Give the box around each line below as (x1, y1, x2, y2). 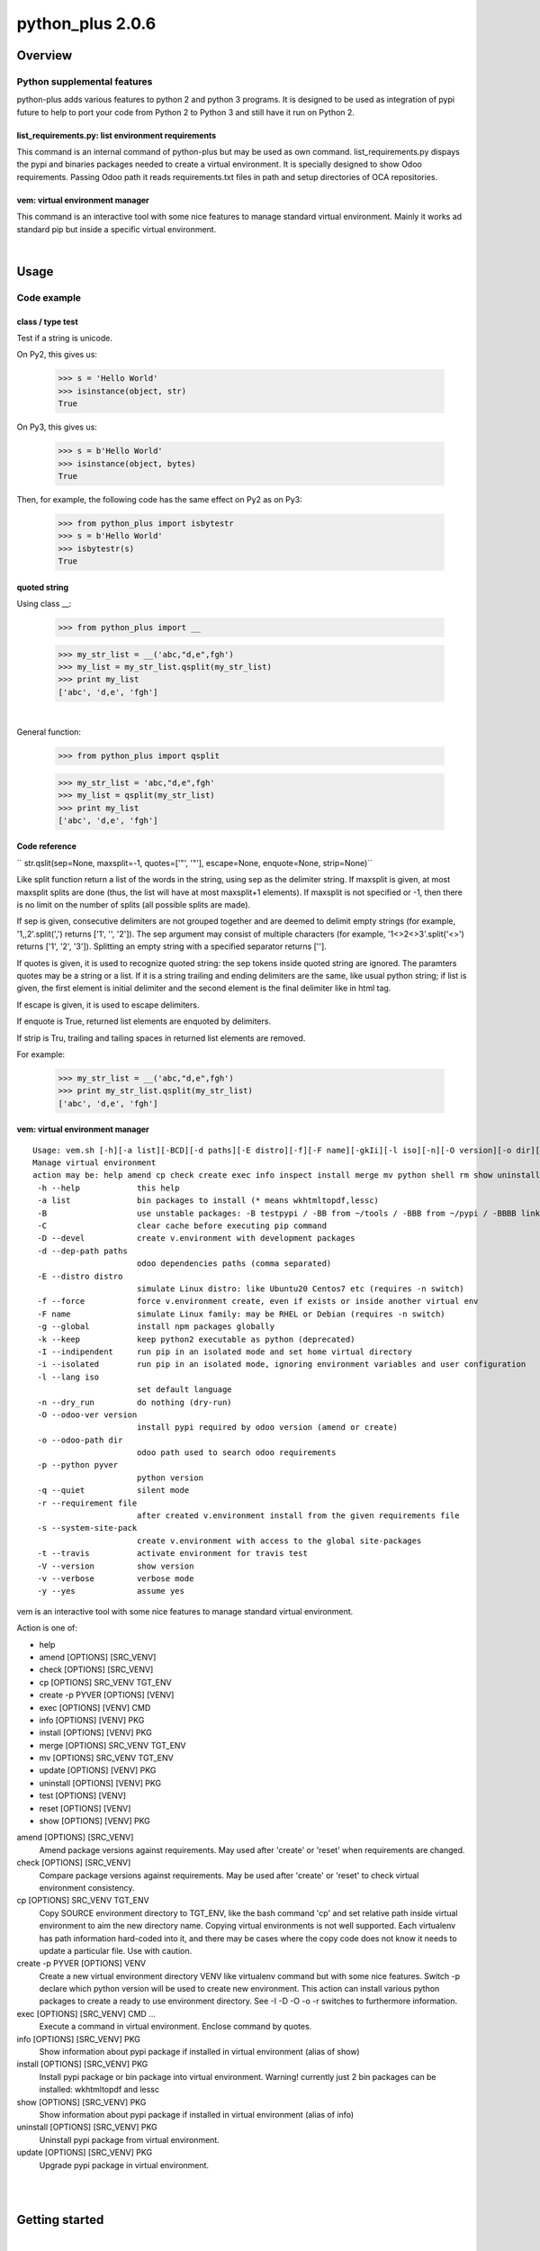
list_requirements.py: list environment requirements (16, 130, 217, 140)
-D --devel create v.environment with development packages (37, 1234, 355, 1243)
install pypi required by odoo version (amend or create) (136, 1423, 399, 1433)
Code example (16, 291, 81, 303)
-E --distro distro (37, 1270, 123, 1281)
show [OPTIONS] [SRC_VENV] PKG (16, 2096, 147, 2107)
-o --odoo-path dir (37, 1434, 123, 1445)
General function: (16, 727, 81, 737)
